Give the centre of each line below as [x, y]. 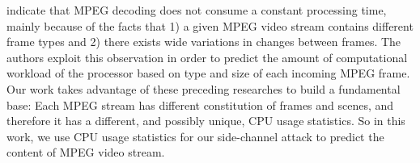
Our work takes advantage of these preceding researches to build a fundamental [204, 88]
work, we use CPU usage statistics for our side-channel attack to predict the [195, 136]
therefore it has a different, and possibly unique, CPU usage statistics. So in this [206, 121]
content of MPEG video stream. [86, 152]
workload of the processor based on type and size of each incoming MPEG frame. [208, 73]
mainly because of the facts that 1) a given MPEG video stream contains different [210, 25]
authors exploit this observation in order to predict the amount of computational [207, 57]
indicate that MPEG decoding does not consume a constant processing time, [197, 10]
